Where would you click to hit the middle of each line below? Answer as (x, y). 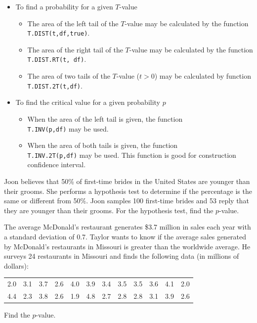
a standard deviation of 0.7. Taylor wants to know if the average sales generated (125, 236)
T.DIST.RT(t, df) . (57, 59)
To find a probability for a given (64, 6)
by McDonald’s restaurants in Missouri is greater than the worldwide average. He (127, 246)
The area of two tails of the (69, 76)
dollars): (16, 265)
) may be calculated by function (203, 76)
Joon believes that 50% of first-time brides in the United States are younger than (127, 181)
